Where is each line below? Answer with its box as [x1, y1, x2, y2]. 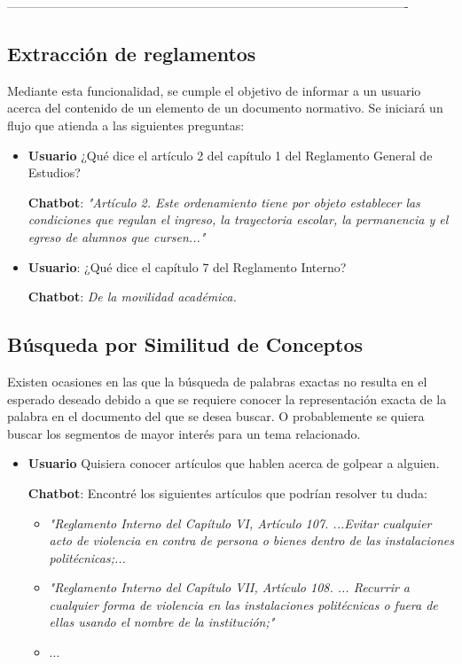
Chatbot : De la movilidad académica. [27, 287, 237, 306]
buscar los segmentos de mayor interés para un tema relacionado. [7, 424, 361, 442]
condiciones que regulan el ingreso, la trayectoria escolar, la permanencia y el [27, 210, 449, 229]
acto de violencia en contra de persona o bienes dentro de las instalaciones [49, 531, 454, 550]
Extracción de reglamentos [7, 39, 256, 66]
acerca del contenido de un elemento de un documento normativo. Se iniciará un [7, 98, 443, 117]
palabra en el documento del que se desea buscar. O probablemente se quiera [7, 407, 425, 426]
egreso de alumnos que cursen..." [27, 227, 206, 246]
